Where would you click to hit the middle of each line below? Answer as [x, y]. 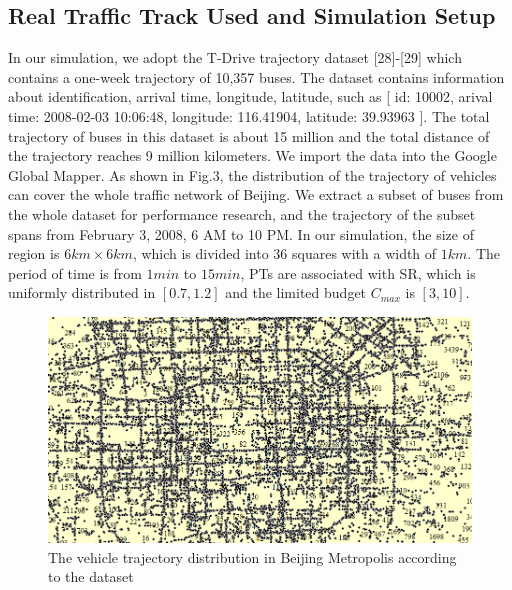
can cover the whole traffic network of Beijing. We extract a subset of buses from [256, 194]
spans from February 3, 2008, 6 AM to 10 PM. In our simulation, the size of [241, 233]
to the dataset [91, 576]
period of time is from [75, 272]
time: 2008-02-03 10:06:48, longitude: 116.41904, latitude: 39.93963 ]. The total [249, 115]
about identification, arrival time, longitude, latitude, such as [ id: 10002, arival [250, 96]
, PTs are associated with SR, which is [358, 272]
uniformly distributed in [82, 292]
